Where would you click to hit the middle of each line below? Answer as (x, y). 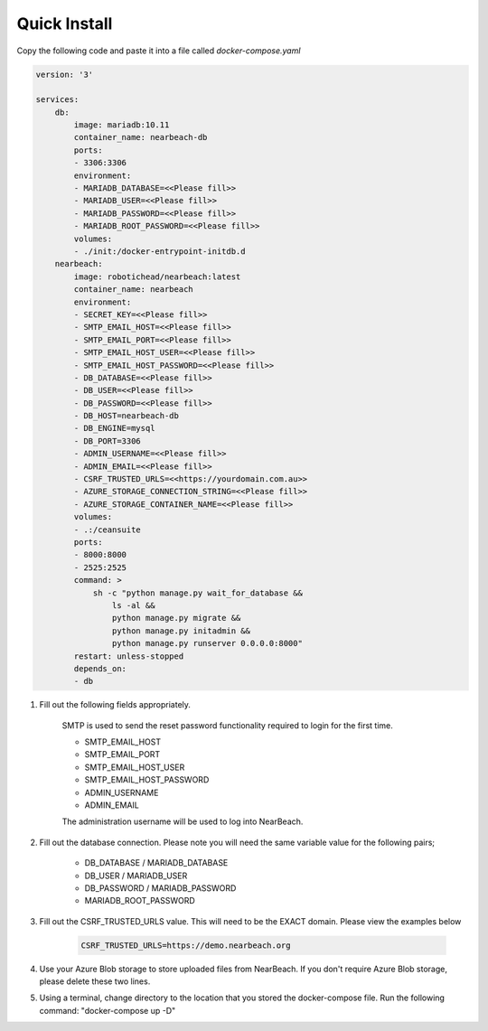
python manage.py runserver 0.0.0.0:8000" (207, 643)
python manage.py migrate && (176, 618)
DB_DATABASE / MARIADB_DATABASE (156, 863)
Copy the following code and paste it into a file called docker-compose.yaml (159, 51)
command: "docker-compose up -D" (108, 1010)
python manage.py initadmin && (181, 631)
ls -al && (133, 605)
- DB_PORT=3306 (108, 441)
